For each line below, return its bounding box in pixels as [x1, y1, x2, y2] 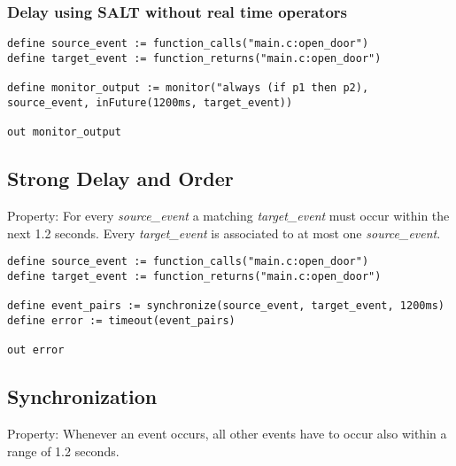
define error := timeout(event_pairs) [7, 314, 236, 327]
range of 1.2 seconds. [7, 441, 120, 460]
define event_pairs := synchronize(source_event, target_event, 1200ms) [7, 299, 444, 313]
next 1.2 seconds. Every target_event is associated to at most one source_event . [7, 223, 441, 242]
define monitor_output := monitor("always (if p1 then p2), [7, 82, 369, 95]
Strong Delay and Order [7, 165, 234, 192]
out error [7, 344, 65, 357]
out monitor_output [7, 126, 121, 139]
